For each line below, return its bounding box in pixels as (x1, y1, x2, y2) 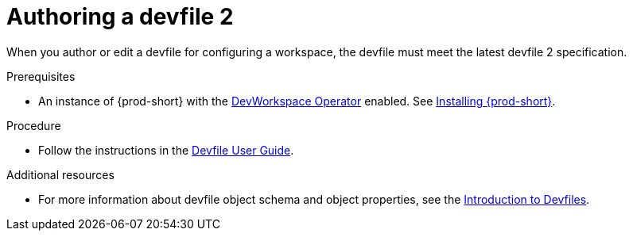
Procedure (6, 118, 61, 132)
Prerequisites (6, 69, 76, 83)
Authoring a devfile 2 (6, 3, 234, 30)
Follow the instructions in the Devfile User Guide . (38, 143, 294, 157)
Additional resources (6, 167, 115, 182)
